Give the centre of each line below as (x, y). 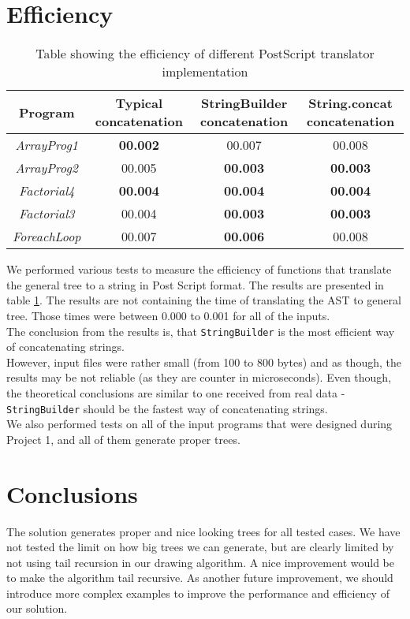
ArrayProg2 (47, 168)
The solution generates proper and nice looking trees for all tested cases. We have (203, 531)
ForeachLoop (47, 237)
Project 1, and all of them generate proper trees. (123, 439)
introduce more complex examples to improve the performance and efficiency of (198, 593)
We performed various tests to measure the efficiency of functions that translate (199, 269)
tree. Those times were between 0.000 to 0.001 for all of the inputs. (168, 315)
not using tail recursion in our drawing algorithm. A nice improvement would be (200, 562)
